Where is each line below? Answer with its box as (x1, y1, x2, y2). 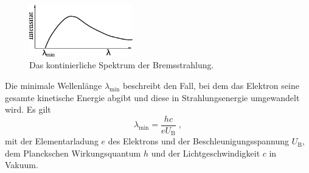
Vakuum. (5, 158, 38, 171)
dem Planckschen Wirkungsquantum (5, 146, 141, 159)
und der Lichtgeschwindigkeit (151, 146, 260, 159)
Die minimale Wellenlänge (5, 79, 102, 91)
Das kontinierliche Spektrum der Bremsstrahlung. (29, 58, 214, 71)
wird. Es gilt (5, 103, 51, 116)
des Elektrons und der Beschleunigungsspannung (108, 135, 289, 147)
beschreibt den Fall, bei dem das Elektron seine (122, 79, 299, 91)
